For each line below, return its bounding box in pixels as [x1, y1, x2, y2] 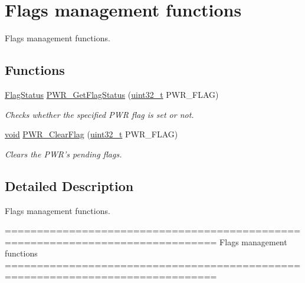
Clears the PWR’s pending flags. [5, 147, 122, 160]
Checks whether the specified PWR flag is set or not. [5, 108, 194, 120]
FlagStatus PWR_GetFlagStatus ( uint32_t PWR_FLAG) [5, 88, 219, 100]
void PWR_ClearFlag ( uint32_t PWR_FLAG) [5, 128, 178, 140]
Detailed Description [5, 176, 134, 195]
